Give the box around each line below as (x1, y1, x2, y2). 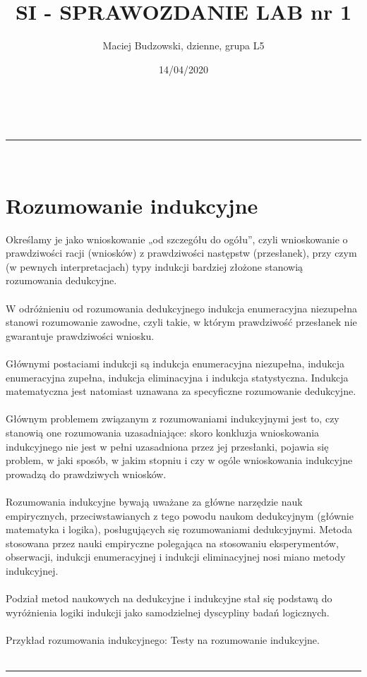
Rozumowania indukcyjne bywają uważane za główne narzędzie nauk (6, 494, 303, 508)
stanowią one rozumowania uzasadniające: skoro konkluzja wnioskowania (6, 425, 320, 439)
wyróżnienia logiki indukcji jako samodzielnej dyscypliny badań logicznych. (6, 604, 330, 619)
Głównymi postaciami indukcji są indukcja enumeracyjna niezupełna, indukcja (6, 355, 344, 370)
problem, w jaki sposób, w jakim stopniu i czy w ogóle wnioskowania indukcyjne (6, 453, 353, 468)
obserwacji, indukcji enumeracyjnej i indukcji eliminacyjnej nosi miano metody (6, 549, 346, 564)
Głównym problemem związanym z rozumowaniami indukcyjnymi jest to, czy (6, 411, 339, 426)
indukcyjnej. (6, 563, 59, 578)
